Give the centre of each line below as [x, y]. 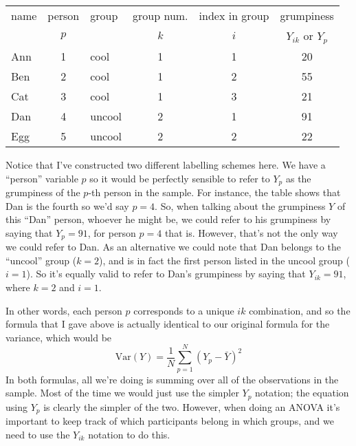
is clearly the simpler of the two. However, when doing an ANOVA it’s [192, 406]
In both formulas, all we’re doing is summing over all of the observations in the [172, 379]
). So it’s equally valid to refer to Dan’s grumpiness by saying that [166, 274]
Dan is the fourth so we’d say [67, 205]
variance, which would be [59, 337]
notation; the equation [302, 393]
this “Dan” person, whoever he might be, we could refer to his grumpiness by [168, 219]
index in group [234, 15]
